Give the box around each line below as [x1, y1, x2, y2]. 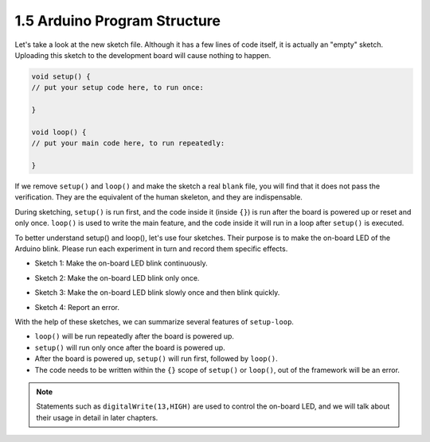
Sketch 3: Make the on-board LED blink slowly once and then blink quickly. [34, 288, 280, 297]
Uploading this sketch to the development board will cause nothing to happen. [14, 50, 272, 60]
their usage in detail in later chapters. [36, 413, 158, 422]
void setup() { [31, 72, 91, 81]
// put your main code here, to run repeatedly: [31, 139, 225, 148]
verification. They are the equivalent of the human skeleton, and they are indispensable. [14, 192, 303, 202]
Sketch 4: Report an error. [34, 302, 119, 312]
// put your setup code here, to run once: [31, 83, 205, 92]
